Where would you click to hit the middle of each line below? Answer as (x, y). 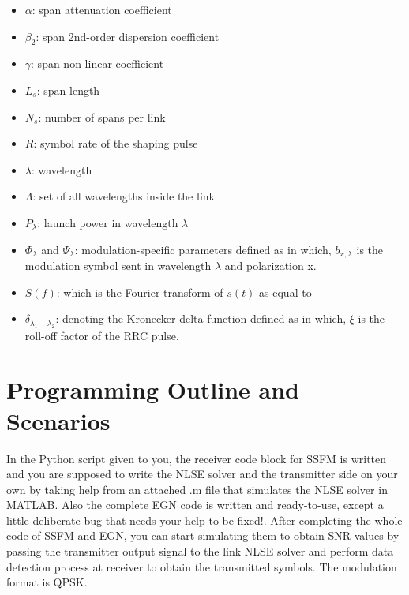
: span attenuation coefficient (102, 9)
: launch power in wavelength (108, 222)
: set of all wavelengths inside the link (124, 196)
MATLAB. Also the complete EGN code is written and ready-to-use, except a (195, 505)
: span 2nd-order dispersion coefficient (128, 36)
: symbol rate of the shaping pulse (116, 143)
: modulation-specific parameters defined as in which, (203, 249)
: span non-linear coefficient (98, 64)
